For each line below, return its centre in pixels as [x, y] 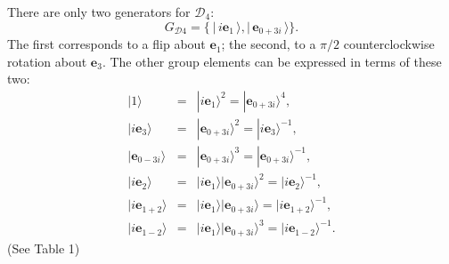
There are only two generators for [99, 12]
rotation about [47, 61]
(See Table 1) [44, 248]
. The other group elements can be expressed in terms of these [272, 61]
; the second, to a [269, 44]
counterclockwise [389, 44]
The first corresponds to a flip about [106, 44]
